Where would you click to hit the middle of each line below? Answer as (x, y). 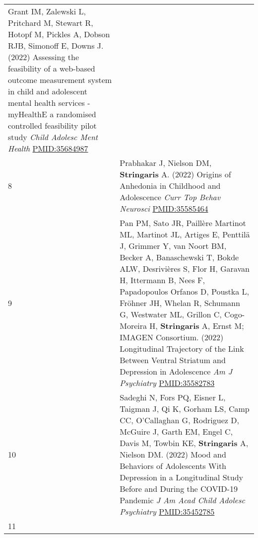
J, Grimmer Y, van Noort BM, (173, 246)
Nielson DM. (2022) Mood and (173, 454)
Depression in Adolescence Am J (176, 371)
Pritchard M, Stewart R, (51, 23)
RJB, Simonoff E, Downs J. (56, 45)
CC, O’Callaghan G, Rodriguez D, (179, 420)
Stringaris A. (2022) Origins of (175, 174)
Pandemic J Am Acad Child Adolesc (182, 500)
